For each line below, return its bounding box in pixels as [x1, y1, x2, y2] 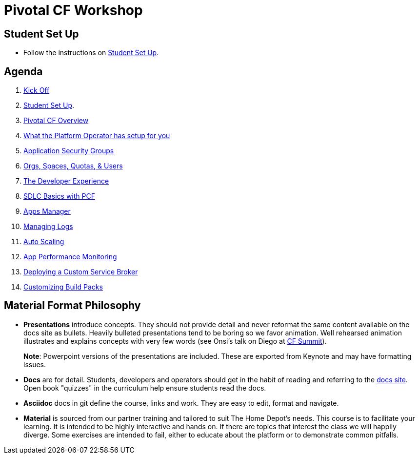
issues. [23, 360, 46, 369]
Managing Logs [23, 222, 73, 231]
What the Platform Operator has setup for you [23, 131, 170, 140]
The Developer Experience [23, 177, 109, 186]
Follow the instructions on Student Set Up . [23, 48, 159, 57]
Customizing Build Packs [23, 283, 103, 291]
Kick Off [23, 86, 50, 95]
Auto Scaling [23, 237, 64, 246]
